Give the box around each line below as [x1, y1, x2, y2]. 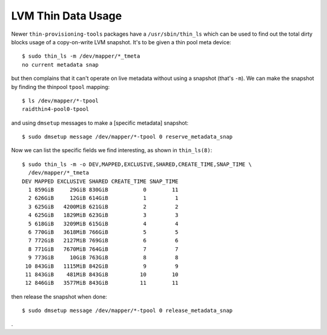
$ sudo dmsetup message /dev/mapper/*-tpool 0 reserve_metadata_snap [22, 133, 233, 141]
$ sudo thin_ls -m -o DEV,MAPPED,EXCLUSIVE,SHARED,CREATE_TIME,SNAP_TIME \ [22, 161, 252, 168]
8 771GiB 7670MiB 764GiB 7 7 [28, 245, 179, 253]
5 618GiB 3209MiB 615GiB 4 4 [28, 220, 179, 227]
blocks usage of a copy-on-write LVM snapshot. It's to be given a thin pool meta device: [11, 38, 231, 45]
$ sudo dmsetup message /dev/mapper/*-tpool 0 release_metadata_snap [22, 307, 233, 314]
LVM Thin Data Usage [11, 9, 122, 22]
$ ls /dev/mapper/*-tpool [22, 97, 99, 104]
